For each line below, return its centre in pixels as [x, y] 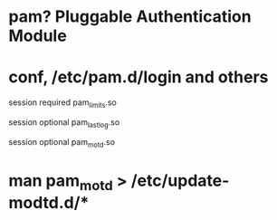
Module [38, 36]
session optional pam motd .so [62, 143]
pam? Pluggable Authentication [130, 17]
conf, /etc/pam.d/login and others [138, 77]
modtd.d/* [49, 203]
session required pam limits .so [62, 103]
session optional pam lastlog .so [64, 123]
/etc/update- [180, 181]
